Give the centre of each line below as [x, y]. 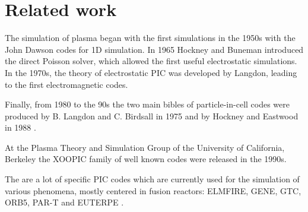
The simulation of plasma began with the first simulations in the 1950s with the [150, 38]
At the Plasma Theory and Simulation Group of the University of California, [145, 147]
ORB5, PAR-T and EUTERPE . [64, 202]
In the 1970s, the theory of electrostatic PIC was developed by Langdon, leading [151, 72]
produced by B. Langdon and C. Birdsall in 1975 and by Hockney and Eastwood [152, 116]
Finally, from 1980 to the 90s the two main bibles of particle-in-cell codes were [147, 104]
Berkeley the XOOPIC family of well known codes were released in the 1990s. [146, 159]
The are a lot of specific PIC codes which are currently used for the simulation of [152, 179]
